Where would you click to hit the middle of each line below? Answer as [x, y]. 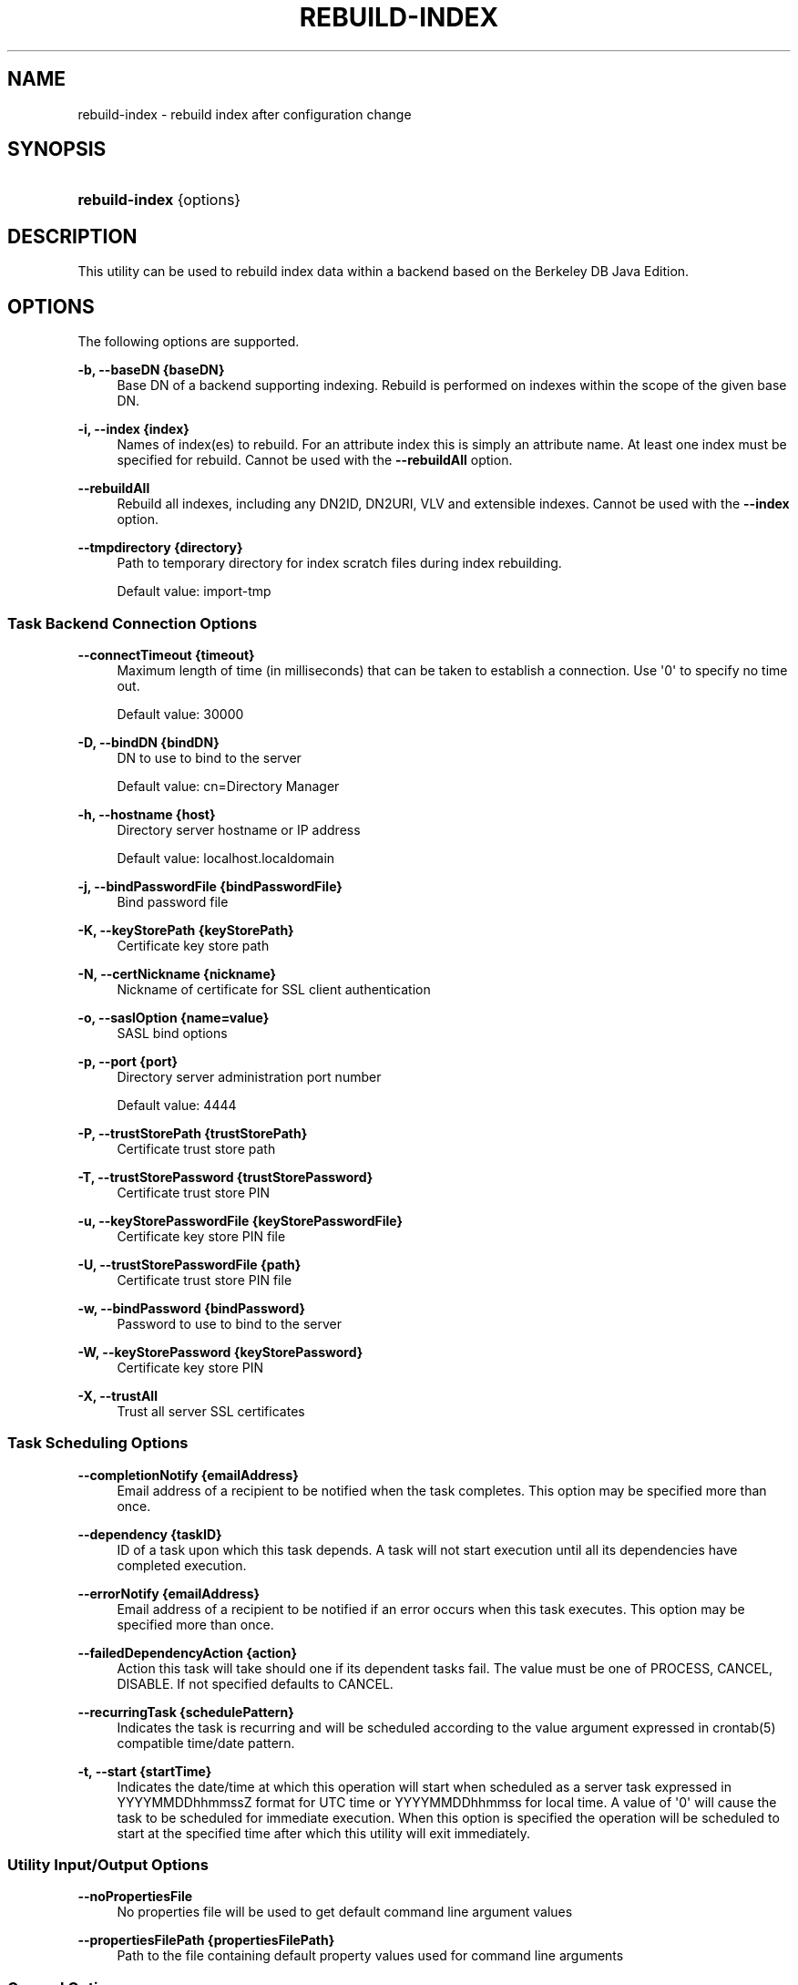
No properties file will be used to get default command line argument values [345, 1912]
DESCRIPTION [72, 236]
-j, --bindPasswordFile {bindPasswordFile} [210, 886]
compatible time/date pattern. [206, 1743]
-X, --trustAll [118, 1395]
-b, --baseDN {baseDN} [151, 370]
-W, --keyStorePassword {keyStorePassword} [220, 1352]
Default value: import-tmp [194, 591]
